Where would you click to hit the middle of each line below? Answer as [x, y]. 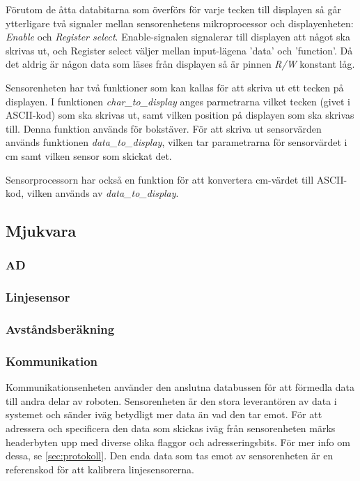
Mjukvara [41, 231]
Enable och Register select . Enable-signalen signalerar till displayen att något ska [178, 37]
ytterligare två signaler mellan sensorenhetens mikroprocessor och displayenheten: [180, 23]
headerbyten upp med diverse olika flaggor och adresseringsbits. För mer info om [178, 442]
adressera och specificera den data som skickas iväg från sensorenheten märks [171, 428]
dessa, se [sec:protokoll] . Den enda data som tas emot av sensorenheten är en [170, 456]
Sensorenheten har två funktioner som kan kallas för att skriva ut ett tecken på [175, 87]
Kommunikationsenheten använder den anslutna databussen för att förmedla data [180, 387]
